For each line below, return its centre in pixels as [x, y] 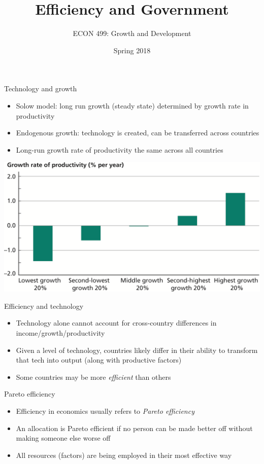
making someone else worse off [63, 438]
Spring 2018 [132, 50]
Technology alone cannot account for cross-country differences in [116, 323]
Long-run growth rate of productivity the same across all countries [120, 149]
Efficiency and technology [44, 306]
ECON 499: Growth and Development [132, 33]
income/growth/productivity [60, 333]
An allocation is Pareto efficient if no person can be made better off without [134, 428]
